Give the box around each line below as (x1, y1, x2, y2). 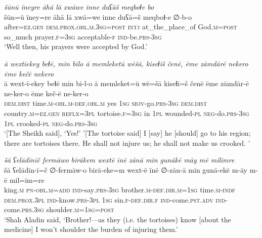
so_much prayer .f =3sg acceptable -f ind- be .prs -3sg (4, 31, 162, 42)
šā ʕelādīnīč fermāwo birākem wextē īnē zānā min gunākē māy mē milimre (4, 154, 235, 165)
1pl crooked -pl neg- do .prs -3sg (4, 117, 98, 128)
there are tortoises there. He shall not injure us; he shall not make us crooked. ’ (4, 137, 250, 148)
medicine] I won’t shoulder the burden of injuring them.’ (4, 224, 178, 234)
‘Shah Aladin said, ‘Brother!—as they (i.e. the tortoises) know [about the (4, 214, 231, 224)
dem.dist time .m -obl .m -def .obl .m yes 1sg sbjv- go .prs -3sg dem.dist (4, 98, 207, 108)
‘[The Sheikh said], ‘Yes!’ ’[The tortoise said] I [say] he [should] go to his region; (4, 128, 251, 138)
